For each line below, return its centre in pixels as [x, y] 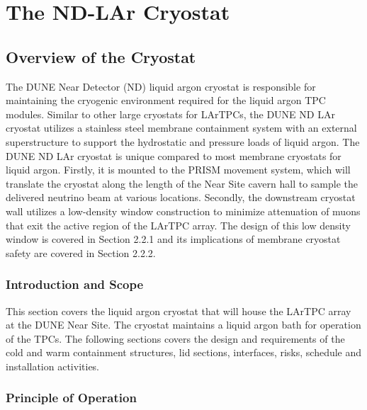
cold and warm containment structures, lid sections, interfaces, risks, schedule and [184, 352]
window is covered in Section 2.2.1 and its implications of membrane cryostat [173, 239]
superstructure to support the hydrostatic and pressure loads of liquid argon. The [183, 141]
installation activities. [53, 366]
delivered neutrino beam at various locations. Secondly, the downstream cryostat [181, 197]
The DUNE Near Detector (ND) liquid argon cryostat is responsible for [161, 86]
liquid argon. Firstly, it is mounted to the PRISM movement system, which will [178, 170]
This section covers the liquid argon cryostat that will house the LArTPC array [179, 311]
